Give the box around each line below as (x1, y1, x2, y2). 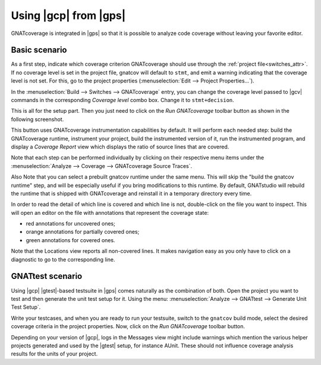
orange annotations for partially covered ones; (26, 228, 140, 236)
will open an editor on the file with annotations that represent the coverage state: (11, 209, 209, 216)
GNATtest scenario (11, 271, 83, 281)
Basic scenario (11, 45, 67, 55)
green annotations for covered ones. (26, 236, 115, 243)
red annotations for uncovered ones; (26, 220, 115, 227)
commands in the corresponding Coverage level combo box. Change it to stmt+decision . (11, 97, 234, 104)
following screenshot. (11, 116, 64, 123)
